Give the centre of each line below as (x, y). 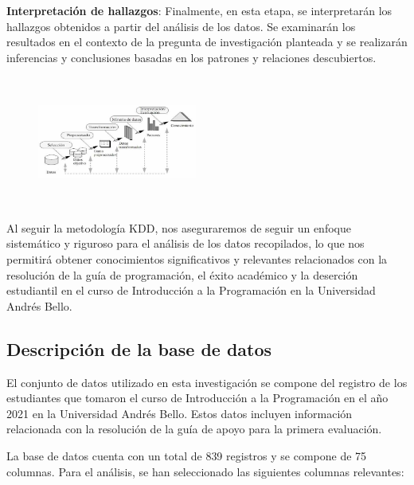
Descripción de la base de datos (139, 348)
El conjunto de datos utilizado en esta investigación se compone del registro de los (207, 382)
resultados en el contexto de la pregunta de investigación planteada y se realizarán (207, 42)
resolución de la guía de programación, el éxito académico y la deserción (182, 274)
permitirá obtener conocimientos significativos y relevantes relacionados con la (197, 259)
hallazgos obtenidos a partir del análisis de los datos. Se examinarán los (181, 26)
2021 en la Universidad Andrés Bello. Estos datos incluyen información (180, 413)
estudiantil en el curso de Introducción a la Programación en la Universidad (191, 290)
